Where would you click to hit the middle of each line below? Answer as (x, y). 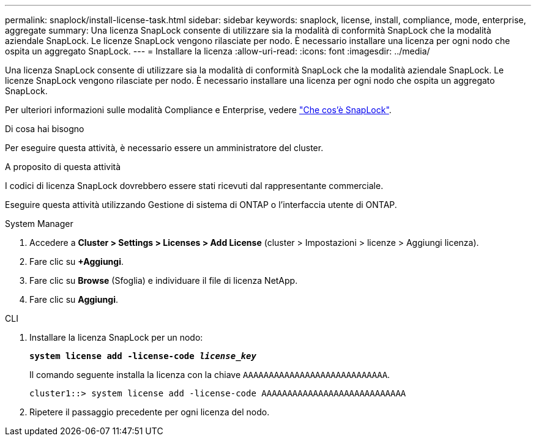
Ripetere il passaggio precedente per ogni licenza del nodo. (150, 412)
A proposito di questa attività (63, 167)
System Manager (39, 224)
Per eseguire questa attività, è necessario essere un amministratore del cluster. (164, 148)
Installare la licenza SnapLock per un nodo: (116, 337)
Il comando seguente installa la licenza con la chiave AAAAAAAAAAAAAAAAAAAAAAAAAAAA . (210, 375)
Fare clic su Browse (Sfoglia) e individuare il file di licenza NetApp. (164, 280)
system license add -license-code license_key (143, 356)
